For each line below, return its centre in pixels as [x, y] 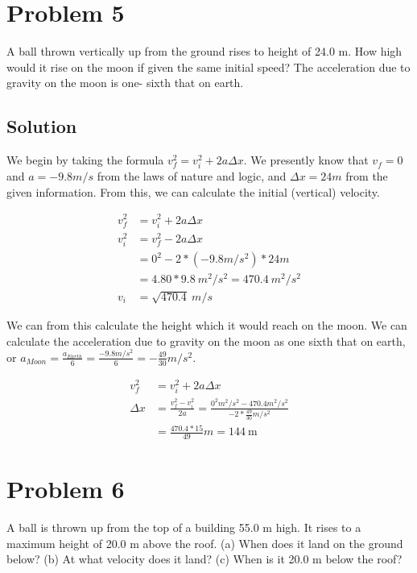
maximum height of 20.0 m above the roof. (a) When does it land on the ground [205, 543]
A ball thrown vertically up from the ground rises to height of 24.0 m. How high [204, 51]
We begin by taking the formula [85, 160]
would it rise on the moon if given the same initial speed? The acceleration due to [208, 66]
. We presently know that [306, 160]
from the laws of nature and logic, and [192, 176]
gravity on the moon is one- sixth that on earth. [125, 83]
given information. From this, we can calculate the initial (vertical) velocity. [193, 191]
